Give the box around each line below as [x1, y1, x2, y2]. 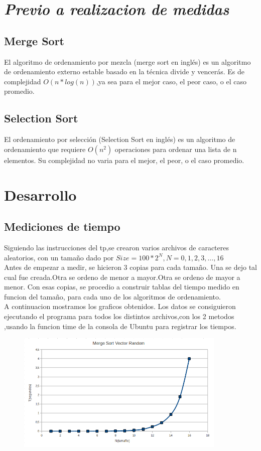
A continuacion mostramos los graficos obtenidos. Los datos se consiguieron [4, 301, 236, 312]
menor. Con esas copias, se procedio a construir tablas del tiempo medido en [4, 281, 239, 292]
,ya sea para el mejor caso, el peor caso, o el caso [96, 76, 246, 86]
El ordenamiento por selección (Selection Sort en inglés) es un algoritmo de [4, 134, 235, 144]
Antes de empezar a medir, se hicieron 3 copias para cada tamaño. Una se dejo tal [4, 262, 257, 272]
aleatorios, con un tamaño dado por [4, 252, 114, 262]
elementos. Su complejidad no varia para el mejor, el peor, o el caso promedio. [4, 155, 244, 165]
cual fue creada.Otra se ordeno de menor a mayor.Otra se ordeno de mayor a [4, 271, 240, 282]
